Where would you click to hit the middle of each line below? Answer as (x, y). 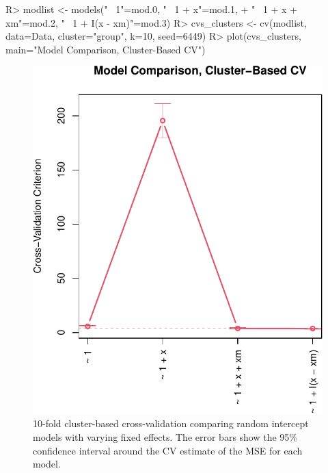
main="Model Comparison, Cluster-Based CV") (106, 49)
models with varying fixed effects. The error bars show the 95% (165, 436)
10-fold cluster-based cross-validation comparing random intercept (171, 423)
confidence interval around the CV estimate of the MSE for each (168, 450)
